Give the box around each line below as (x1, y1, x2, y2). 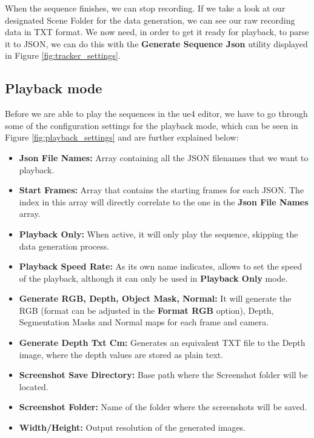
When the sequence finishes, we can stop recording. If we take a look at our (5, 2, 286, 14)
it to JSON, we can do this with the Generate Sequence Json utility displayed (5, 37, 308, 50)
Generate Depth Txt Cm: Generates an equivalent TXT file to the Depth (19, 336, 306, 349)
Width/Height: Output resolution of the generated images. (19, 421, 246, 434)
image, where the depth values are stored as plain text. (19, 348, 224, 360)
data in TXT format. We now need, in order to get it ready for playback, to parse (5, 25, 309, 38)
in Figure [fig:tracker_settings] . (5, 49, 121, 62)
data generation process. (19, 239, 110, 252)
